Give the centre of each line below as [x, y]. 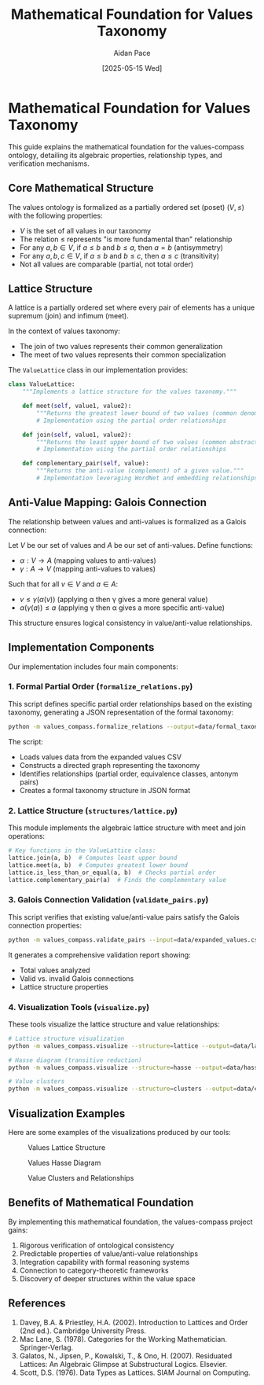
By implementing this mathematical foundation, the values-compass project [130, 1222]
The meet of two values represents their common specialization [123, 355]
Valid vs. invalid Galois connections [77, 978]
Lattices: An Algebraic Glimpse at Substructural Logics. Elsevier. [123, 1364]
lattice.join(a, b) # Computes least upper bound [93, 858]
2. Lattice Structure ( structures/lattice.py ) [93, 810]
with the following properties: [56, 215]
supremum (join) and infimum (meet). [69, 316]
